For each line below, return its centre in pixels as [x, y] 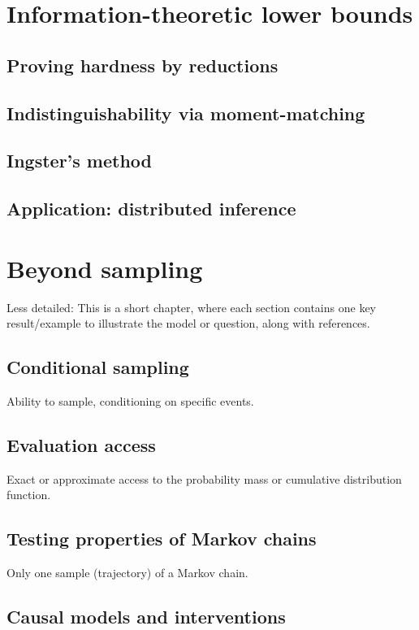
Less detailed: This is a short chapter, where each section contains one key [191, 307]
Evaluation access [81, 445]
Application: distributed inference [151, 209]
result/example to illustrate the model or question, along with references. [188, 323]
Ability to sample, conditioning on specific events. [130, 401]
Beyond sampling [105, 268]
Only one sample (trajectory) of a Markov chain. [127, 573]
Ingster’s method [80, 161]
